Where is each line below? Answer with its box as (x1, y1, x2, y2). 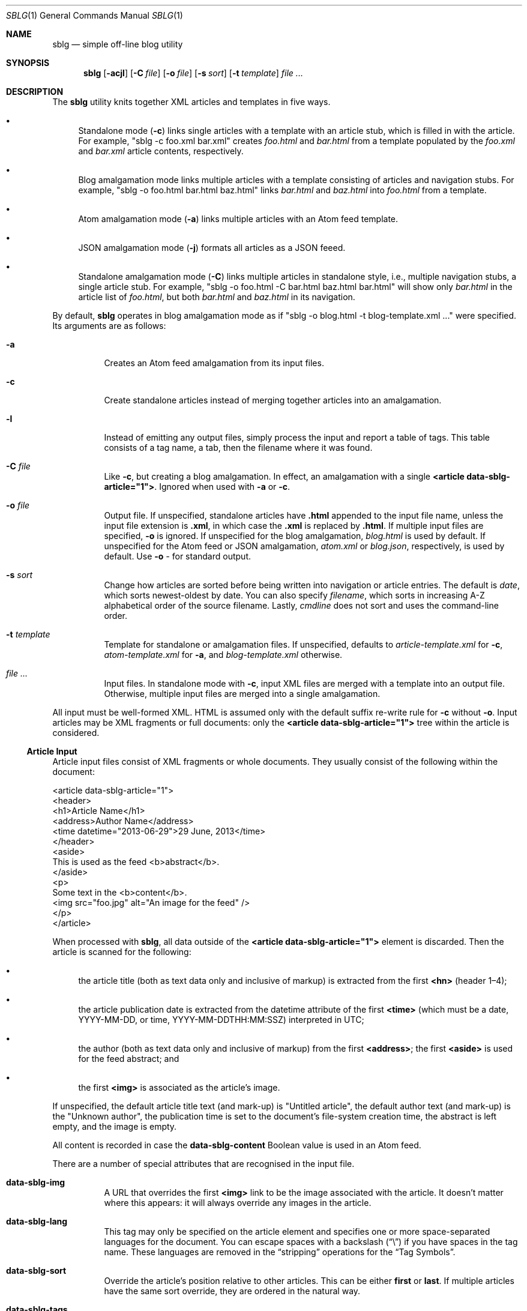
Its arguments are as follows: (52, 321, 166, 331)
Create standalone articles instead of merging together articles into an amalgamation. (104, 395, 442, 405)
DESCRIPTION (6, 86, 64, 97)
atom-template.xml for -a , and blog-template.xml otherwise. (104, 649, 343, 660)
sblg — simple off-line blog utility (52, 39, 183, 49)
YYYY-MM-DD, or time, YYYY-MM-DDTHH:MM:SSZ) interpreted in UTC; (78, 1014, 364, 1025)
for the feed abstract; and (78, 1053, 179, 1064)
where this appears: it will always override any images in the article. (104, 1198, 372, 1208)
